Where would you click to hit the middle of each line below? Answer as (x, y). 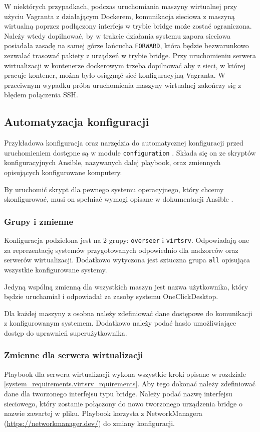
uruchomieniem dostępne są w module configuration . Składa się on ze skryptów (130, 152)
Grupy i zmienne (39, 221)
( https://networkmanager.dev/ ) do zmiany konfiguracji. (89, 423)
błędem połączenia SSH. (41, 95)
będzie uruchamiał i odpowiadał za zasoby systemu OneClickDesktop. (111, 296)
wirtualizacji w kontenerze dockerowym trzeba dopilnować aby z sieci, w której (125, 65)
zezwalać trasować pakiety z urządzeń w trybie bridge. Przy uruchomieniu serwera (130, 55)
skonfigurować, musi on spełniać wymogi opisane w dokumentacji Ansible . (119, 199)
